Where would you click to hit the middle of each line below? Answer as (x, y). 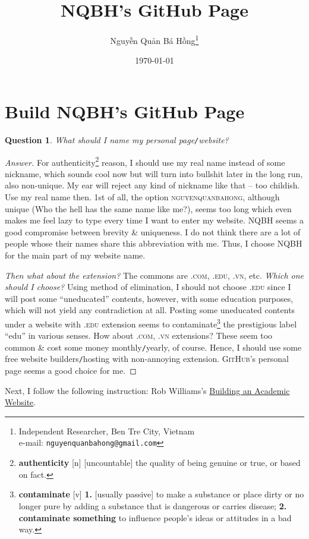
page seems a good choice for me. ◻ (71, 371)
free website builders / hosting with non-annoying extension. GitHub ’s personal (147, 359)
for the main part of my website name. (75, 255)
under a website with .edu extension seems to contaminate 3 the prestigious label (151, 323)
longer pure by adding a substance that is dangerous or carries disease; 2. (153, 505)
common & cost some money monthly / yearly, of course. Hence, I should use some (153, 347)
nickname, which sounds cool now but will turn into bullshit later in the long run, (154, 173)
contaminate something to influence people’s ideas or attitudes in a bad (155, 517)
